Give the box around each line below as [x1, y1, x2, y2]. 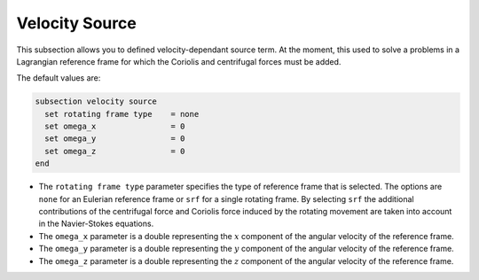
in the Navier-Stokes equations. [38, 218, 154, 229]
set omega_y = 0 [44, 134, 185, 144]
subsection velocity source [35, 97, 157, 106]
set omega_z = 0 [44, 146, 185, 156]
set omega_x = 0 [44, 121, 185, 132]
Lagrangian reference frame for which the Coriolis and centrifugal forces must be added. [16, 56, 342, 66]
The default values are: [16, 73, 101, 83]
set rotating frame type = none [44, 109, 200, 119]
